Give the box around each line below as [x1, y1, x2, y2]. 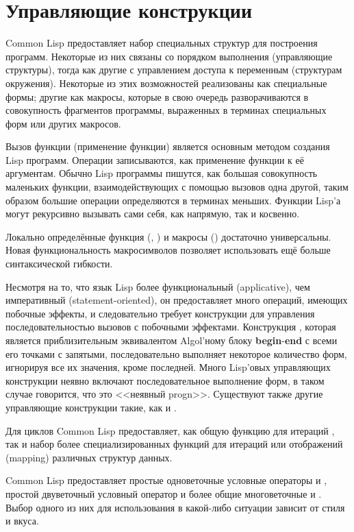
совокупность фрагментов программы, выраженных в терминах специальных [5, 103, 327, 117]
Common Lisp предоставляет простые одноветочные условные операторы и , [5, 473, 327, 487]
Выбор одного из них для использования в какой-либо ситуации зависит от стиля [5, 500, 345, 514]
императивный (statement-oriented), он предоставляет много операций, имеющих [5, 293, 348, 307]
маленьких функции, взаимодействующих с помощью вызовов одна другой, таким [5, 180, 349, 194]
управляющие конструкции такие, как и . [5, 400, 177, 414]
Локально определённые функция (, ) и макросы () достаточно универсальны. [5, 229, 331, 243]
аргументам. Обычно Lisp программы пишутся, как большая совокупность [5, 166, 318, 180]
